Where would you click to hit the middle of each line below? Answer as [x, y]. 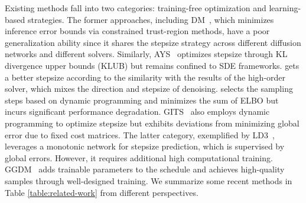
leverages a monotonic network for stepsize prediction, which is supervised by [145, 146]
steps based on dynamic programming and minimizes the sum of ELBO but [142, 100]
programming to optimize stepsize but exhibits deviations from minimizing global [152, 123]
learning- [285, 8]
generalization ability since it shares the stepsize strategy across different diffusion [153, 42]
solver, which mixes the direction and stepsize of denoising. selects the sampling [149, 89]
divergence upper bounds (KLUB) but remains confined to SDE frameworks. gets [152, 65]
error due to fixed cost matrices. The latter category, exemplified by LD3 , [140, 134]
